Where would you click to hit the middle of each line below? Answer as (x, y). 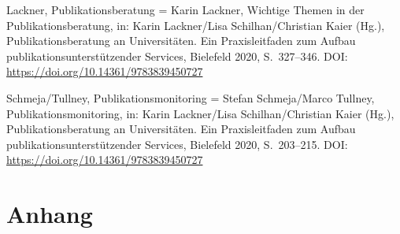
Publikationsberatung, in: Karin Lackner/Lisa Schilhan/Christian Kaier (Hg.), (196, 25)
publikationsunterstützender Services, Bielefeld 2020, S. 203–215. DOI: (177, 144)
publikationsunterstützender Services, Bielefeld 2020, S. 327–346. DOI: (177, 56)
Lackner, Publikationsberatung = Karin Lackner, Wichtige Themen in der (185, 9)
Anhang (50, 214)
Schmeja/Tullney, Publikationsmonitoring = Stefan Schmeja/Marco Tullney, (191, 97)
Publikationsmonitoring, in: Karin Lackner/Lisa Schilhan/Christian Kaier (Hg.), (200, 113)
